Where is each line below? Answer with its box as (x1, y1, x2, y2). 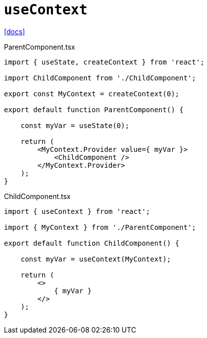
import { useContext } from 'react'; (4, 207, 151, 215)
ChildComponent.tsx (4, 192, 71, 201)
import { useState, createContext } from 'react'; (4, 58, 205, 66)
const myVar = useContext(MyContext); (20, 255, 171, 263)
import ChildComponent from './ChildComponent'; (4, 73, 196, 82)
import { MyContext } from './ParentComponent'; (4, 223, 196, 231)
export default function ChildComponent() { (4, 239, 180, 247)
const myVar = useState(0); (20, 121, 129, 130)
